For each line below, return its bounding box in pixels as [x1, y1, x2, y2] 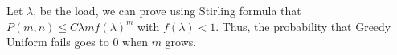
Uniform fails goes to [6, 33, 109, 50]
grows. [165, 33, 197, 50]
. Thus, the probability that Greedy [215, 18, 391, 34]
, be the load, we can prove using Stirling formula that [33, 2, 301, 18]
